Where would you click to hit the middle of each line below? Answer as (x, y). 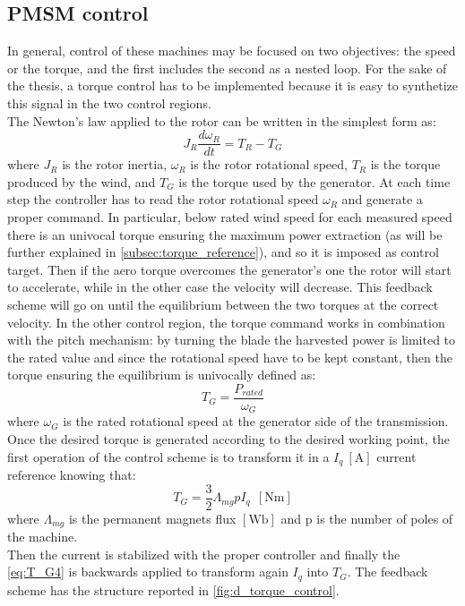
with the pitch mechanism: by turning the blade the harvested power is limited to (232, 340)
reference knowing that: (72, 475)
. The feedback (387, 572)
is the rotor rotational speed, (269, 164)
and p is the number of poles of (367, 518)
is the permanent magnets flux (152, 518)
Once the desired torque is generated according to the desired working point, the (228, 439)
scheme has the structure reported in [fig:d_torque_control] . (173, 589)
